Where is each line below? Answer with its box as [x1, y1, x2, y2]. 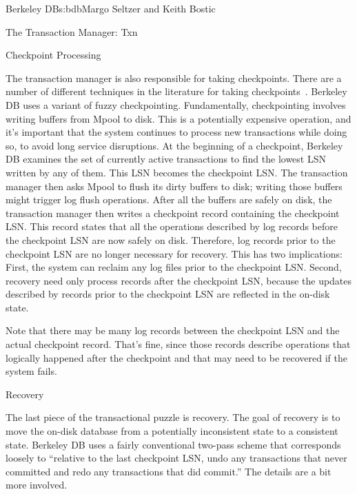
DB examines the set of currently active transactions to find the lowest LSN [6, 152, 326, 166]
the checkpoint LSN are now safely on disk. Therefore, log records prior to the [6, 232, 336, 247]
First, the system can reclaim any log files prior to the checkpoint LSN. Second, [6, 260, 342, 274]
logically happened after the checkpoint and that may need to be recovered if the [6, 350, 347, 364]
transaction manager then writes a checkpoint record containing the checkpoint [6, 205, 340, 220]
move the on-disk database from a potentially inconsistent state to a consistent [6, 424, 338, 438]
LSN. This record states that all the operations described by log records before [6, 219, 338, 234]
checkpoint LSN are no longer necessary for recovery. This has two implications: [6, 246, 343, 260]
